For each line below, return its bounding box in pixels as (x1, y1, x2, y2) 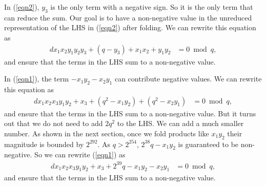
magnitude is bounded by (4, 138, 84, 149)
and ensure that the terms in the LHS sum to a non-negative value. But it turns (4, 108, 256, 118)
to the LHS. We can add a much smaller (117, 118, 244, 129)
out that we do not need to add (4, 118, 103, 129)
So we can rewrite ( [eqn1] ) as (34, 149, 126, 160)
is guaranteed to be (178, 138, 239, 149)
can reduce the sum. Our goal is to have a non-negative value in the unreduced (4, 12, 252, 23)
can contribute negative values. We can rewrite (114, 73, 262, 84)
